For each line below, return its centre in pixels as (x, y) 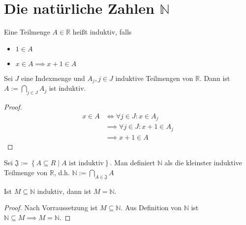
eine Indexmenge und (53, 78)
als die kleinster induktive (203, 163)
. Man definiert (133, 163)
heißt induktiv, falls (102, 32)
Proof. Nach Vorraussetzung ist (51, 207)
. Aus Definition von (151, 207)
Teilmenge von (26, 172)
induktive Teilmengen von (154, 78)
